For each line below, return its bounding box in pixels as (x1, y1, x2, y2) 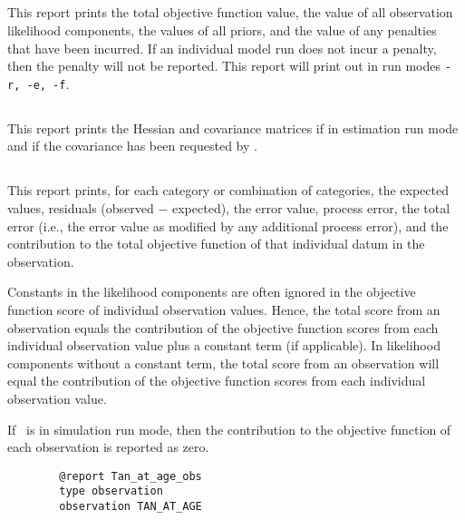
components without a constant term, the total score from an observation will (7, 353, 440, 372)
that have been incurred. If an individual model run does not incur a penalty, (7, 38, 437, 57)
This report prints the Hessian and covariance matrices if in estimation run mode (7, 118, 459, 137)
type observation (59, 485, 163, 498)
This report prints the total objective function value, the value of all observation (7, 3, 453, 22)
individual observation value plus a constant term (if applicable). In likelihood (7, 336, 441, 355)
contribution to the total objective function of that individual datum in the (7, 234, 425, 253)
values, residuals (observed (7, 199, 154, 218)
